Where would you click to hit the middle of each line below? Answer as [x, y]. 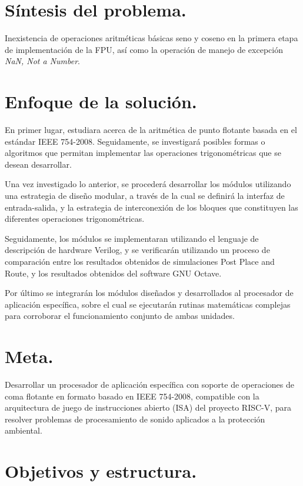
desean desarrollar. [38, 164]
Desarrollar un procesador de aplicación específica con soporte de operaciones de [149, 385]
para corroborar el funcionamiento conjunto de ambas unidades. [120, 316]
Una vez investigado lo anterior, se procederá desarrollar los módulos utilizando [148, 184]
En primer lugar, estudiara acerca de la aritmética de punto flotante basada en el [151, 130]
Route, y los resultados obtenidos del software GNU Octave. [113, 273]
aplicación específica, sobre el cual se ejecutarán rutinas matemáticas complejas [148, 304]
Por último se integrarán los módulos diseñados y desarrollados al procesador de [149, 293]
